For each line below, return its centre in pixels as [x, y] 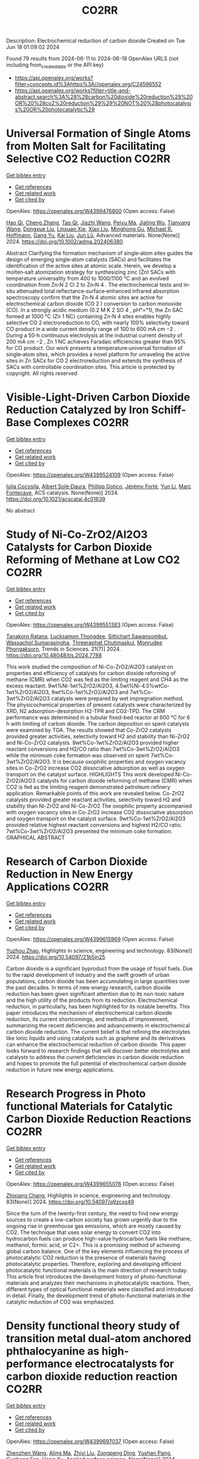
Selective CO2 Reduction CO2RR [88, 159]
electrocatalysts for [124, 1363]
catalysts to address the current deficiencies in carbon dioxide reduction [95, 1057]
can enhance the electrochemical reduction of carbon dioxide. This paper [96, 1044]
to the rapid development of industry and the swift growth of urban [88, 974]
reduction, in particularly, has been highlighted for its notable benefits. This [98, 1006]
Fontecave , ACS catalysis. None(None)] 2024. [62, 492]
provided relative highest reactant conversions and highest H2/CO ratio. [94, 824]
